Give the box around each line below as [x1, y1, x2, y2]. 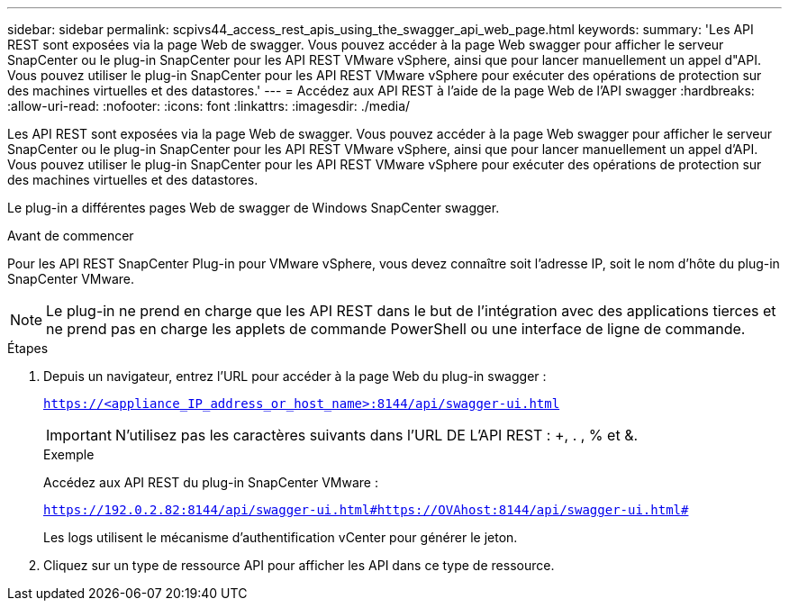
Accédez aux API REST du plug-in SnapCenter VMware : [43, 475, 378, 490]
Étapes [7, 340, 49, 356]
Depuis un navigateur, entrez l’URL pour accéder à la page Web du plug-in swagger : [43, 368, 547, 384]
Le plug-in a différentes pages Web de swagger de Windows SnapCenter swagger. [7, 200, 500, 215]
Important [46, 426, 112, 444]
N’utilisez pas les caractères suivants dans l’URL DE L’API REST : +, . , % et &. [114, 426, 639, 444]
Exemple [43, 447, 95, 462]
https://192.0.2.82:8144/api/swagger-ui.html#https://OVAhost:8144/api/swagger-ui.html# [43, 503, 689, 517]
